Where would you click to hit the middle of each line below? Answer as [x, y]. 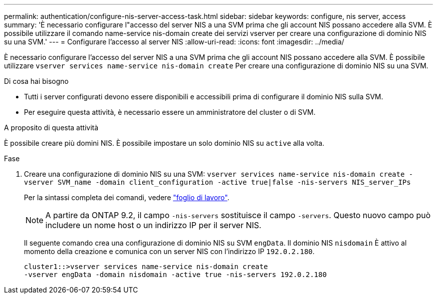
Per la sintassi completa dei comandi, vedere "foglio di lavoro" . [127, 197]
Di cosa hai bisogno [36, 81]
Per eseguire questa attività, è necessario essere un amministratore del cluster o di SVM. [170, 112]
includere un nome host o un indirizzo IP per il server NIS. [153, 225]
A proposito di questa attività [51, 128]
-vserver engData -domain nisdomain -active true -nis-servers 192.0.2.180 [175, 275]
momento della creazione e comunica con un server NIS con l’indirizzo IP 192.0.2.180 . [169, 251]
